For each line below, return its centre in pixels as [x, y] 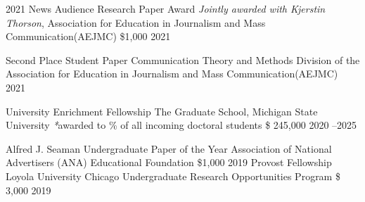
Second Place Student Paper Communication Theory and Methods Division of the [183, 59]
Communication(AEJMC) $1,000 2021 [88, 36]
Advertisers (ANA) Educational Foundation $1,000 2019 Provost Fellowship [169, 162]
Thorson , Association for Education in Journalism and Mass [136, 22]
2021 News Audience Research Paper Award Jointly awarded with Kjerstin [166, 8]
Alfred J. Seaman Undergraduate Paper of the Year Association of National [169, 148]
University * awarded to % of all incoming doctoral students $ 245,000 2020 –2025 [181, 125]
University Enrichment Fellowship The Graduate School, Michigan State [162, 111]
